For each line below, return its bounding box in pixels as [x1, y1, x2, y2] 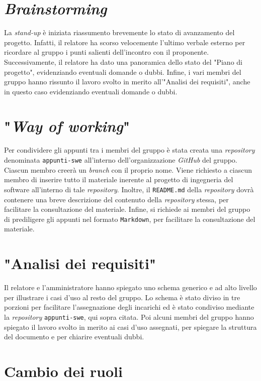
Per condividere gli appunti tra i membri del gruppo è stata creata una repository [4, 145, 255, 155]
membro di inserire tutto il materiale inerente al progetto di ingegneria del [4, 174, 233, 185]
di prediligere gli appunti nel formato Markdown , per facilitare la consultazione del [4, 213, 255, 224]
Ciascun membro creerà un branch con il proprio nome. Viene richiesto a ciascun [4, 164, 252, 175]
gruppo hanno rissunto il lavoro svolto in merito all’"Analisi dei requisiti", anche [4, 76, 250, 87]
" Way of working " [4, 115, 130, 137]
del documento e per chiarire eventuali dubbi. [4, 331, 144, 342]
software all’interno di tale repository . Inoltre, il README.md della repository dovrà [4, 184, 254, 194]
